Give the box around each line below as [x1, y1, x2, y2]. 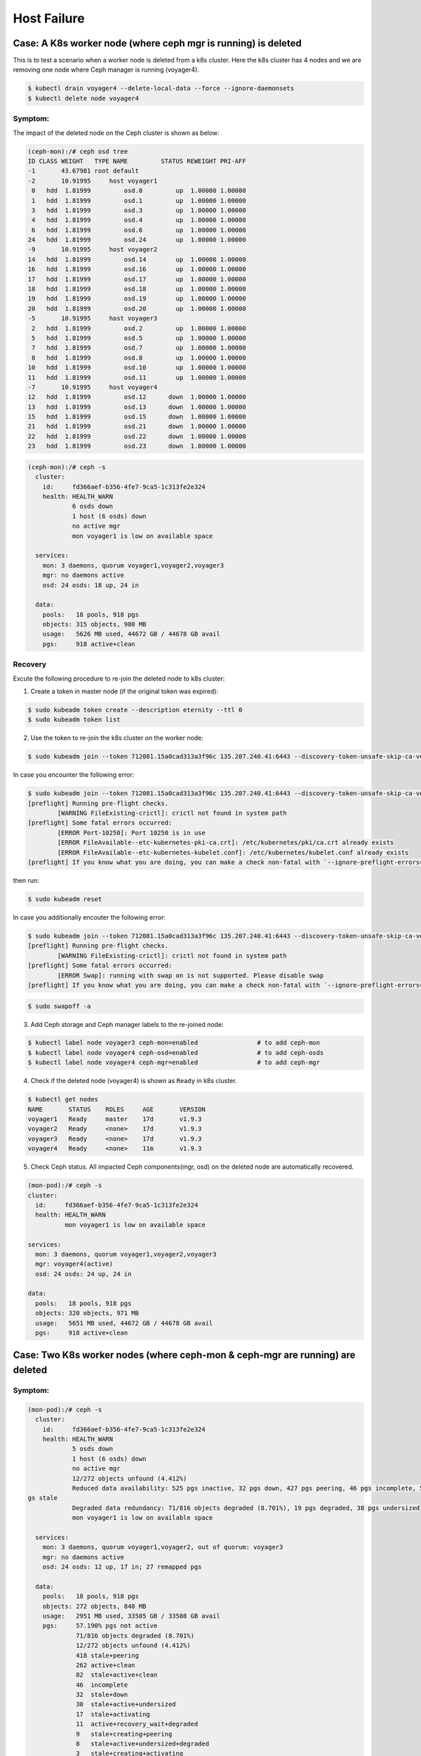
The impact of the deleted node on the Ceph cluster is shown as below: [13, 129, 220, 137]
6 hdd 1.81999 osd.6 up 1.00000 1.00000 [32, 225, 246, 234]
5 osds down [72, 1445, 114, 1453]
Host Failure [13, 11, 85, 26]
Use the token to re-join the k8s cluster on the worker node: [30, 734, 203, 742]
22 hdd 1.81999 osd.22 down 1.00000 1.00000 [27, 432, 246, 440]
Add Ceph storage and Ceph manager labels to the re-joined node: [30, 1020, 224, 1028]
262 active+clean [76, 1661, 136, 1669]
